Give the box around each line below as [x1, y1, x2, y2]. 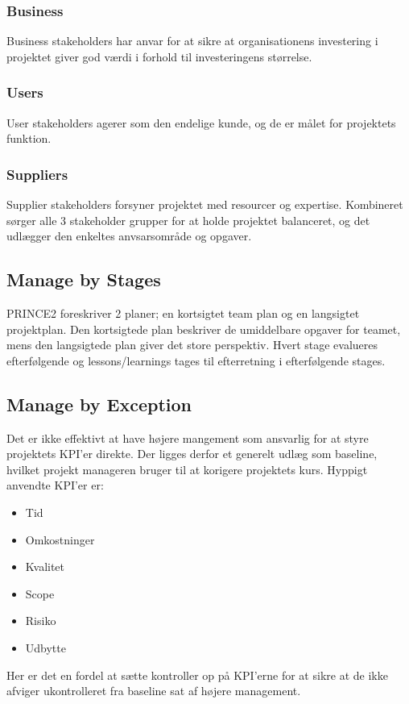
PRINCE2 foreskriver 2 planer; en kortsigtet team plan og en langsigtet [6, 305, 360, 322]
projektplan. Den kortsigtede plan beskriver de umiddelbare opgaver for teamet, [6, 320, 401, 337]
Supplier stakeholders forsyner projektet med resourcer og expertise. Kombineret [6, 196, 403, 213]
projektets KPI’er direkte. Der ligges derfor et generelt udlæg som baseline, [6, 445, 378, 462]
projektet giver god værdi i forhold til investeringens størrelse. [6, 48, 312, 65]
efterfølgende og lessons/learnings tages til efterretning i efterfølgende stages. [6, 352, 386, 369]
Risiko [25, 612, 56, 629]
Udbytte [25, 639, 66, 656]
